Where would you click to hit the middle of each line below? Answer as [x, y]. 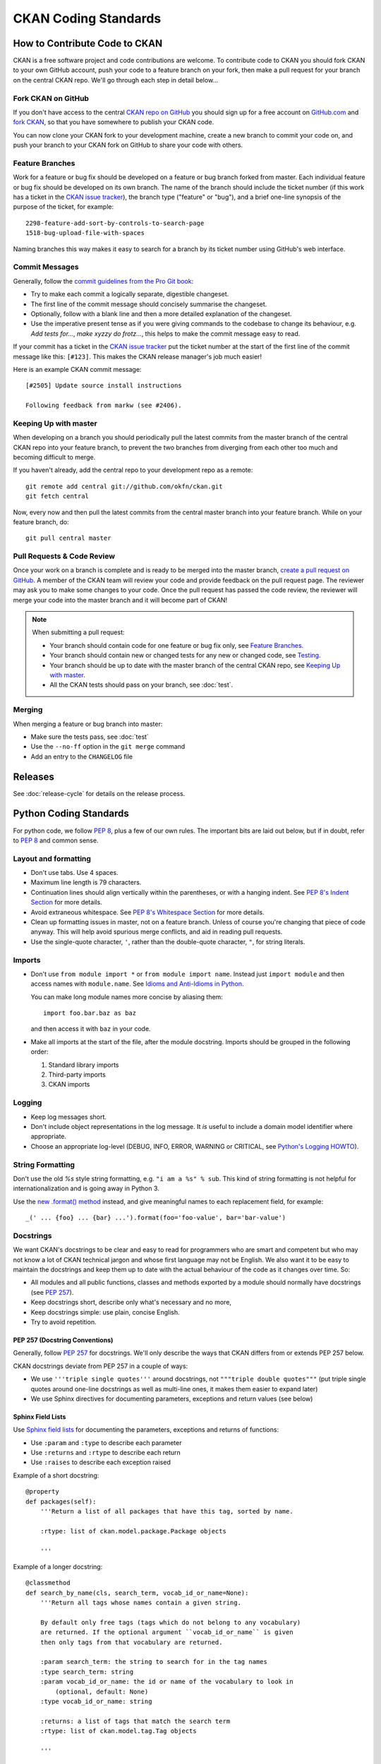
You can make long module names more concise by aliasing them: [127, 997]
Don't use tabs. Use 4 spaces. [75, 873]
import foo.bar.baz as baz [90, 1013]
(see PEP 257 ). [52, 1292]
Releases [34, 777]
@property [42, 1492]
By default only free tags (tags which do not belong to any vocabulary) [170, 1622]
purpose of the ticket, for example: [64, 207]
